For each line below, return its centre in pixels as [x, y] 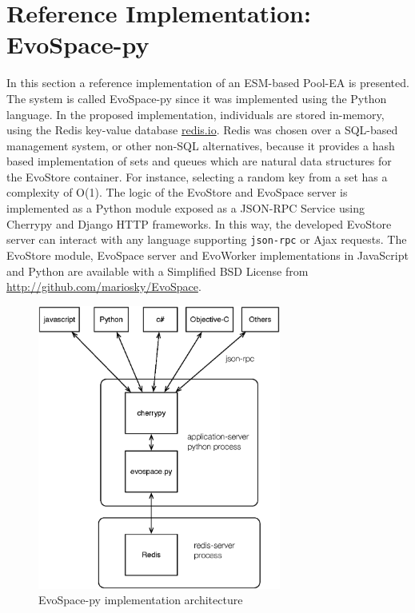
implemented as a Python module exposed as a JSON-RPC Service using [186, 208]
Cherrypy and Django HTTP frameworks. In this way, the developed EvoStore [199, 223]
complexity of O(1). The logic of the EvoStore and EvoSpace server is [177, 192]
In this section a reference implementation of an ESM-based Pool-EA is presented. [208, 83]
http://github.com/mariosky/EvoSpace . [104, 287]
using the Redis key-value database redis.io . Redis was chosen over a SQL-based [202, 130]
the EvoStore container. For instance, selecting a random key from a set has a [197, 176]
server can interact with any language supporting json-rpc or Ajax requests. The [207, 239]
